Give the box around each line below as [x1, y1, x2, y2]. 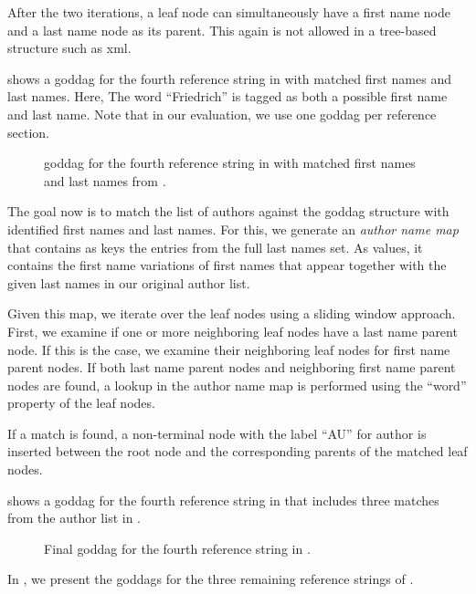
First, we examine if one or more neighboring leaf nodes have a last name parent [7, 321, 458, 340]
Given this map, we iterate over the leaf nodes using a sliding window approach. [7, 304, 456, 323]
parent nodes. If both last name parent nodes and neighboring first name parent [7, 358, 456, 377]
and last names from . [44, 171, 166, 190]
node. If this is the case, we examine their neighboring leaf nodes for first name [7, 339, 450, 359]
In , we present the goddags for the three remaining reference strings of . [7, 569, 414, 589]
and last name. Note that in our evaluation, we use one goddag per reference [7, 104, 437, 123]
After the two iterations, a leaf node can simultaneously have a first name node [7, 3, 450, 21]
